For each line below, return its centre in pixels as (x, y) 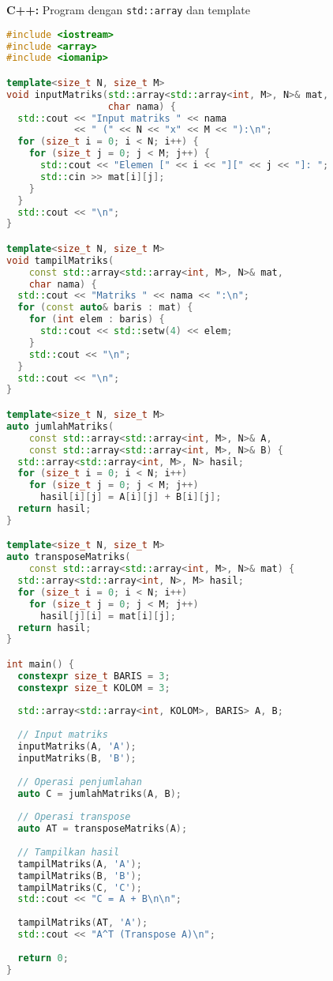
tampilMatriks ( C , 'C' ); (80, 887)
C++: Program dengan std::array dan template (129, 9)
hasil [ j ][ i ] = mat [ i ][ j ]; (108, 616)
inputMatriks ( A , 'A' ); (77, 747)
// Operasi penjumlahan (80, 782)
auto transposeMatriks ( (69, 557)
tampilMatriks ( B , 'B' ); (80, 876)
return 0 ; (43, 958)
